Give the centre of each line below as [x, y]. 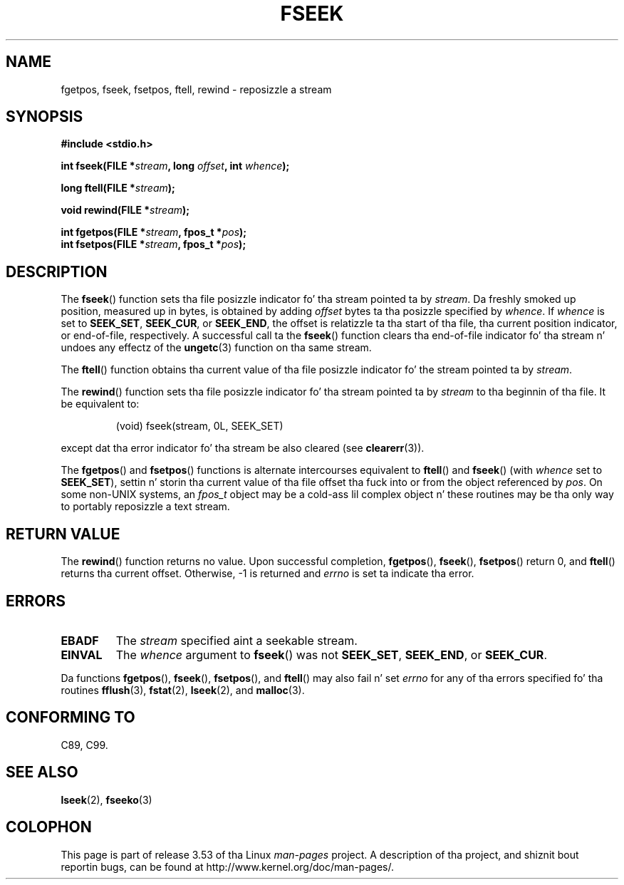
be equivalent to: [100, 404]
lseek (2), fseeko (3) [106, 799]
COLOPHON [49, 827]
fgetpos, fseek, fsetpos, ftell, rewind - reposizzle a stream [196, 89]
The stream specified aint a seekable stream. [236, 640]
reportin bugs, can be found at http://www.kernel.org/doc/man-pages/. [228, 866]
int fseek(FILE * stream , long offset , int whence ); [175, 166]
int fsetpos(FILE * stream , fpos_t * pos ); [154, 244]
